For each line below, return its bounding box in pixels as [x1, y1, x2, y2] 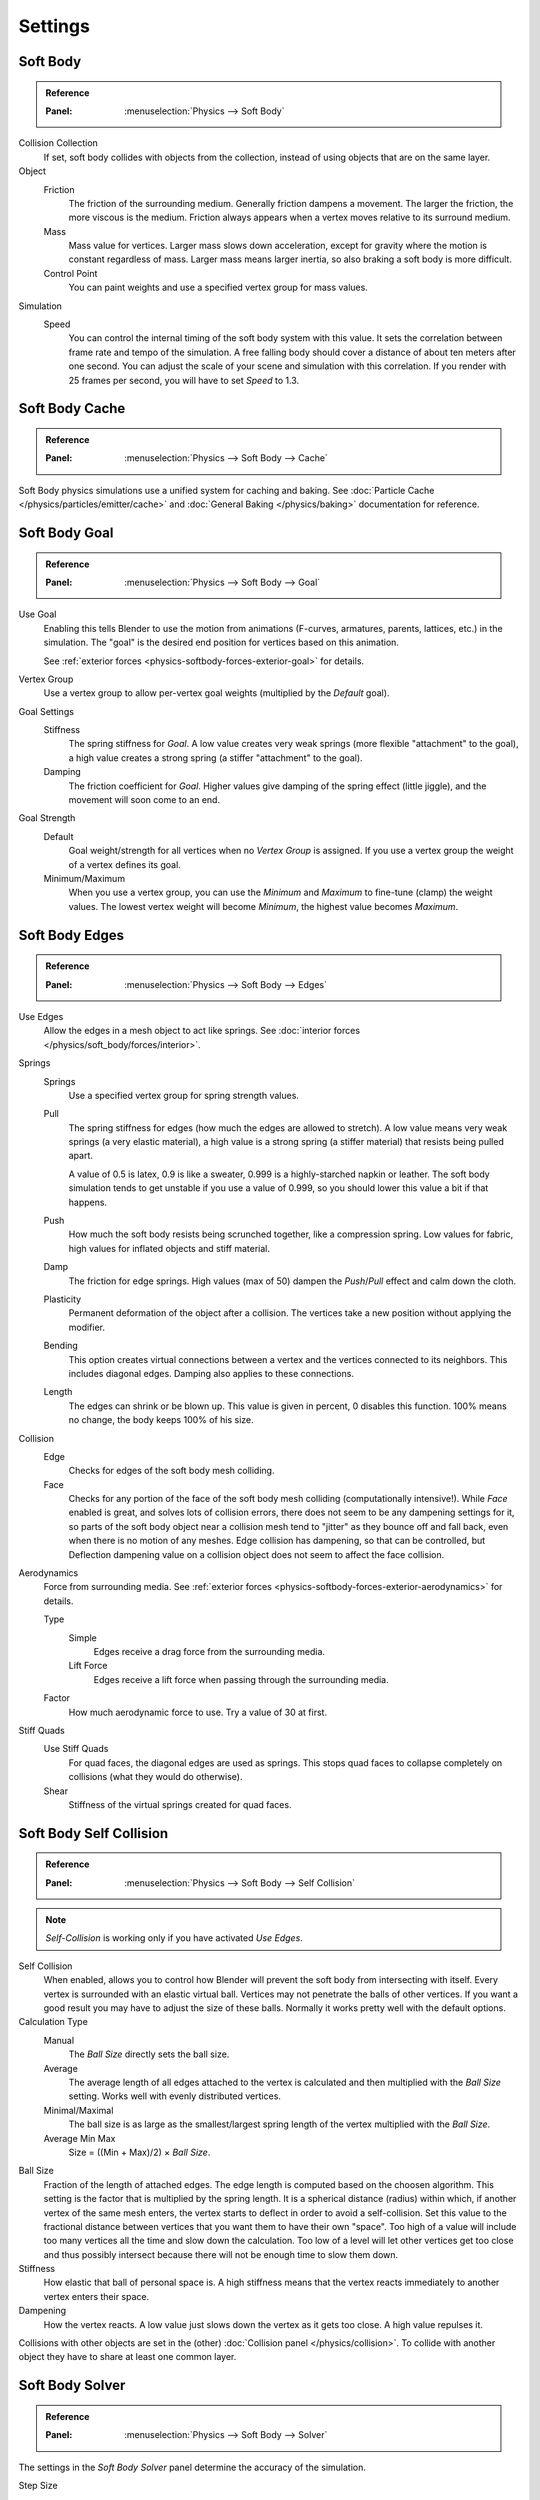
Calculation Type [18, 2016, 89, 2028]
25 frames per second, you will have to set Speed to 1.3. [68, 374, 300, 386]
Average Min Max [43, 2132, 116, 2144]
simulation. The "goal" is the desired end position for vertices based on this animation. [43, 636, 400, 649]
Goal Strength [18, 812, 76, 824]
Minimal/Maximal [43, 2104, 114, 2116]
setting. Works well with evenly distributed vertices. [68, 2090, 282, 2102]
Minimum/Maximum [43, 873, 125, 884]
